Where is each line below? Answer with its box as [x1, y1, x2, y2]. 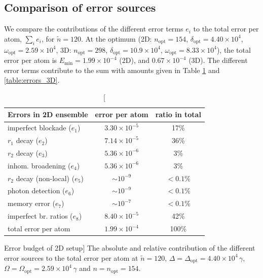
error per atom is [4, 55, 57, 65]
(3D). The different [189, 55, 248, 65]
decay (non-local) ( [16, 172, 75, 183]
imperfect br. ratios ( [8, 211, 73, 221]
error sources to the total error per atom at [4, 252, 138, 263]
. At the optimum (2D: [81, 33, 152, 44]
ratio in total [155, 109, 201, 120]
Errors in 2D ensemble [8, 109, 88, 120]
